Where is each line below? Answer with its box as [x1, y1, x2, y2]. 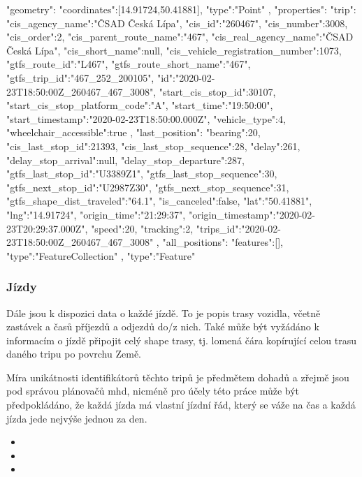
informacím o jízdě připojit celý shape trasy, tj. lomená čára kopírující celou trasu [6, 332, 357, 347]
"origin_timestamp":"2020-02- [188, 207, 316, 221]
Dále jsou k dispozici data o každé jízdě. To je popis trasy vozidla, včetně [6, 305, 321, 320]
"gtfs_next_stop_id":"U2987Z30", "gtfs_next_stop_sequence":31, [6, 179, 289, 194]
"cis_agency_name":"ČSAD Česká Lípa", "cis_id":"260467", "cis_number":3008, [6, 15, 348, 30]
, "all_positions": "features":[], [156, 235, 283, 249]
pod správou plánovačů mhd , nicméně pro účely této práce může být [6, 383, 300, 398]
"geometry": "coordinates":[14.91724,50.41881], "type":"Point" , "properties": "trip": [6, 2, 356, 16]
